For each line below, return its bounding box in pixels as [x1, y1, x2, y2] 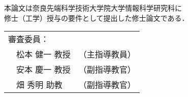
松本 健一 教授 [16, 48, 71, 60]
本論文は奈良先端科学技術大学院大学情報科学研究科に [4, 3, 182, 13]
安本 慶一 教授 [16, 63, 71, 76]
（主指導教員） [78, 48, 136, 60]
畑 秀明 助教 [16, 79, 62, 91]
